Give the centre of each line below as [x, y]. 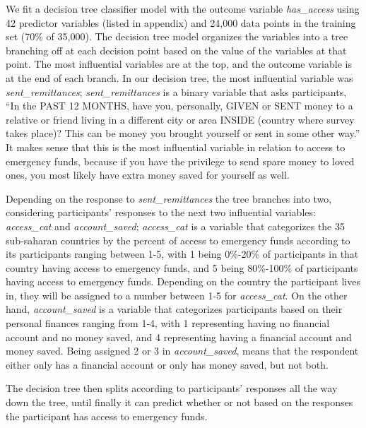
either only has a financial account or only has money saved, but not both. [167, 364]
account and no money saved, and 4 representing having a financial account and [179, 337]
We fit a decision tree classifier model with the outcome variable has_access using [183, 8]
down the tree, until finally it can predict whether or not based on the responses [179, 402]
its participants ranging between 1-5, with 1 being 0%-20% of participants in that [182, 254]
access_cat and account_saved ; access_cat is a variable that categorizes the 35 [175, 226]
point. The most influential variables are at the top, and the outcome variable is [179, 64]
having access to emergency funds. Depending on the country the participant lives [183, 281]
